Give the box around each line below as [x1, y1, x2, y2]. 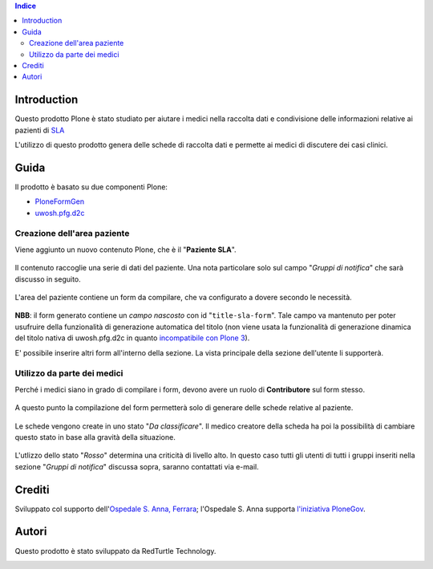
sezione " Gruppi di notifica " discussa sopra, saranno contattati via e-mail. [14, 461, 260, 471]
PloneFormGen [34, 197, 84, 206]
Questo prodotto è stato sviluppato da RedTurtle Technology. [14, 546, 216, 555]
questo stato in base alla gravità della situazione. [14, 432, 176, 441]
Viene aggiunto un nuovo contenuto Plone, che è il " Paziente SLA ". [14, 245, 237, 254]
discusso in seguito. [14, 274, 82, 284]
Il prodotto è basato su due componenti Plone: [14, 181, 168, 192]
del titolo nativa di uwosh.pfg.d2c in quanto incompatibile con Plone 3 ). [14, 333, 250, 343]
